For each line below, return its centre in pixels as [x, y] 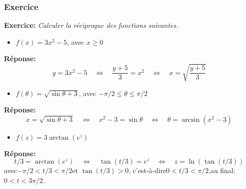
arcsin [191, 120]
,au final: [222, 170]
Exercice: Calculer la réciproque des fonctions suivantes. [91, 25]
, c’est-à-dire [147, 170]
